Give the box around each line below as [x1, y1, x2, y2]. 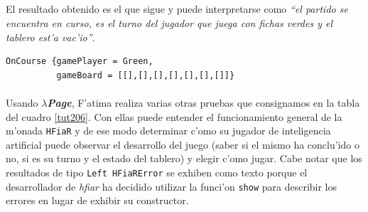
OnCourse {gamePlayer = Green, [6, 56, 153, 67]
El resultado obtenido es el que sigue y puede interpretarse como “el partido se [6, 1, 348, 16]
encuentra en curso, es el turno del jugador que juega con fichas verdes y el [6, 15, 333, 30]
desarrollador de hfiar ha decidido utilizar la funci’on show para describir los [6, 179, 337, 194]
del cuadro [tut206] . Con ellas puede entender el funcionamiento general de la [6, 109, 342, 124]
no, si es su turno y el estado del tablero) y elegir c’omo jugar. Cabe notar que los [6, 151, 362, 166]
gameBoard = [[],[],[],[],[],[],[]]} [56, 70, 235, 80]
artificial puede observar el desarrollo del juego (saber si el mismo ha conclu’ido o [6, 137, 359, 152]
